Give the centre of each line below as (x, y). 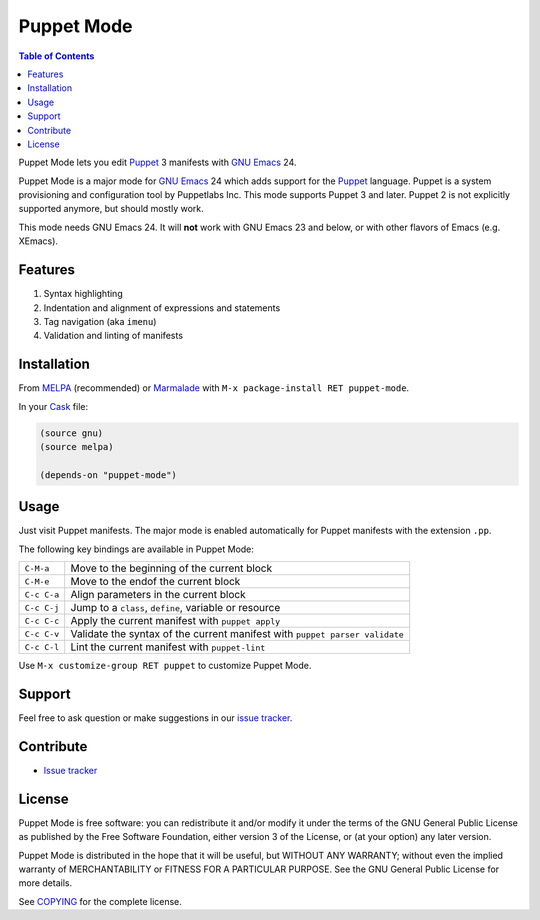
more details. (45, 883)
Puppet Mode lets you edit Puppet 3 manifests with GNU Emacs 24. (157, 162)
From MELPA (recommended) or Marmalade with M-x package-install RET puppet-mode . (214, 388)
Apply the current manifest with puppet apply (175, 621)
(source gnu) (71, 433)
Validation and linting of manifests (113, 336)
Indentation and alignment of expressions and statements (162, 307)
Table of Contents (56, 56)
